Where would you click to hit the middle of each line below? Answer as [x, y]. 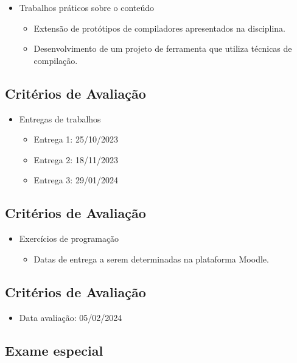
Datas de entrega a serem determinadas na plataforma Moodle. [151, 259]
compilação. [56, 60]
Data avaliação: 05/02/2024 [71, 317]
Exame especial [54, 350]
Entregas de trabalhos [60, 118]
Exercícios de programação [69, 238]
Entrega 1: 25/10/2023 [76, 139]
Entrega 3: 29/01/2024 [76, 180]
